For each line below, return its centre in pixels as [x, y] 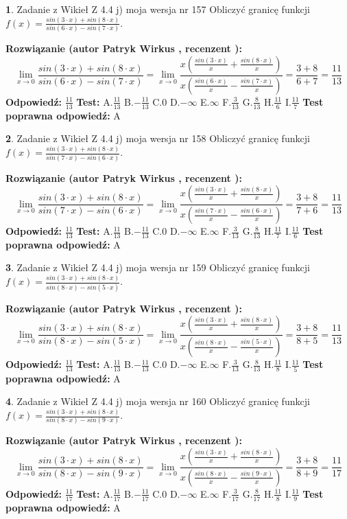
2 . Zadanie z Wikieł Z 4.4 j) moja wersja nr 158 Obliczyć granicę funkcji [158, 138]
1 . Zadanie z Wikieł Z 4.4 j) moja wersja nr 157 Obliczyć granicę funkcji [158, 9]
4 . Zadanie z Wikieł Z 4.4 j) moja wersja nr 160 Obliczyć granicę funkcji [158, 401]
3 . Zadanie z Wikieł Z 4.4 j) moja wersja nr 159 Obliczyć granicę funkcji [158, 267]
